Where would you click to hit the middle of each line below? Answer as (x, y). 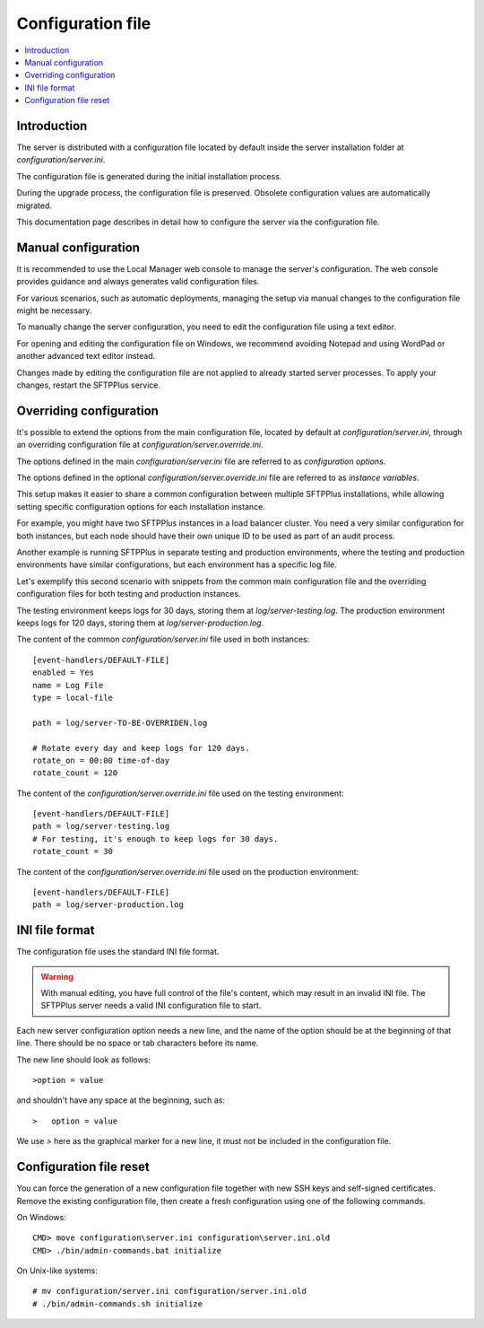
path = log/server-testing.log (101, 826)
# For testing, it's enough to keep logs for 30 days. (156, 839)
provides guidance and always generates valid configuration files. (138, 282)
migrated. (35, 205)
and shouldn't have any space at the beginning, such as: (121, 1100)
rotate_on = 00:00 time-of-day (101, 760)
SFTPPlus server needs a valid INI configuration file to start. (151, 1006)
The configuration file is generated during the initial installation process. (149, 176)
